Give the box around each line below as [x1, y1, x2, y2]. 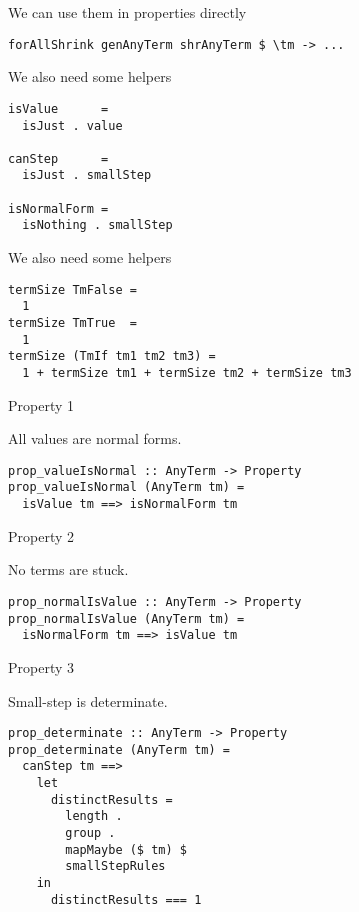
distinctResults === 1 [50, 892, 202, 907]
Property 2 [8, 525, 75, 546]
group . [65, 826, 116, 841]
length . [65, 809, 123, 824]
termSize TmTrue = [8, 316, 137, 330]
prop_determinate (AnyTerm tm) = [8, 742, 230, 757]
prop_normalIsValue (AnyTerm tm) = [8, 611, 245, 626]
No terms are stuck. [8, 559, 129, 580]
